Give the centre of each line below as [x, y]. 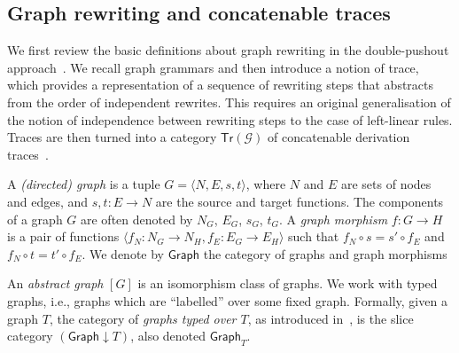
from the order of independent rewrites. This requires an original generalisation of [229, 102]
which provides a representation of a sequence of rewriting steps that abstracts [221, 85]
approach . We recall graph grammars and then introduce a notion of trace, [213, 67]
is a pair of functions [63, 236]
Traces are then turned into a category [112, 137]
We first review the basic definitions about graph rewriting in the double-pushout [228, 50]
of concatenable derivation [339, 137]
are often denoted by [137, 219]
